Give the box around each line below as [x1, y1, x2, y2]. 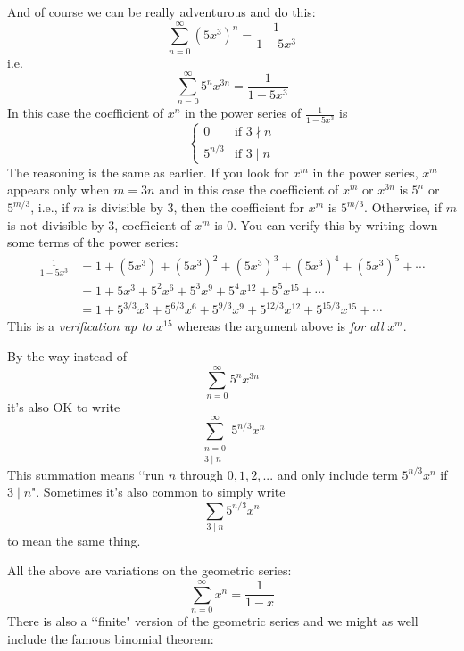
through [179, 465, 224, 483]
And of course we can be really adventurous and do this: [7, 3, 316, 21]
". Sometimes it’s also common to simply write [31, 482, 286, 501]
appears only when [7, 180, 110, 199]
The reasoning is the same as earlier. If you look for [7, 162, 289, 181]
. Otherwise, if [364, 198, 442, 216]
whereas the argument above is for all [177, 317, 384, 335]
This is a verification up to [7, 317, 153, 335]
